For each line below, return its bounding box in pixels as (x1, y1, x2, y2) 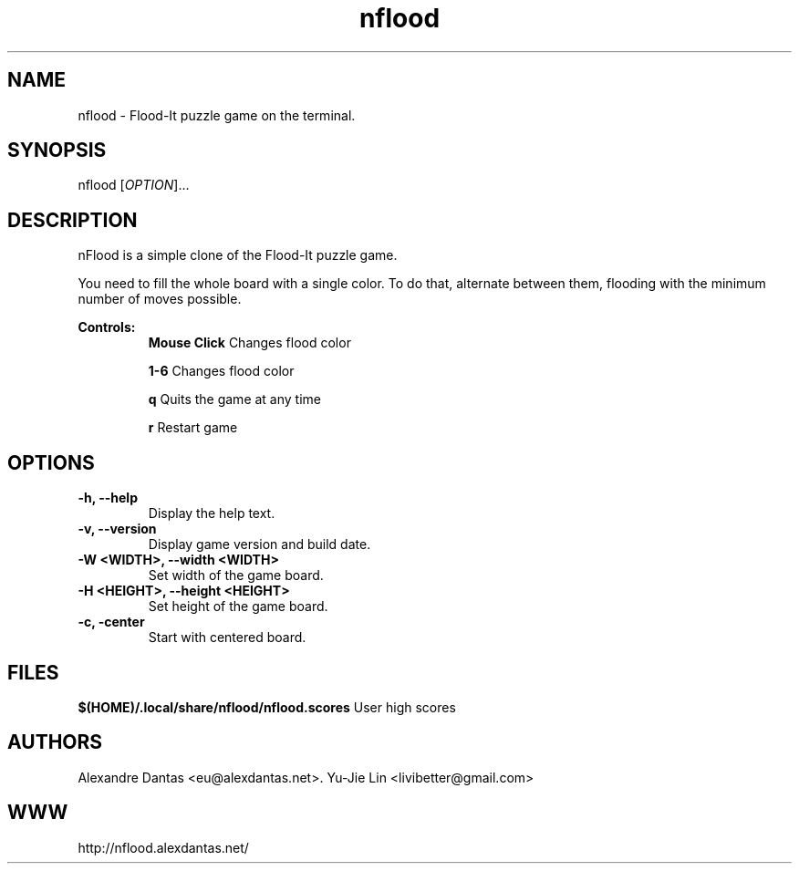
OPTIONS (7, 451, 95, 474)
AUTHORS (7, 731, 103, 754)
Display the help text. (148, 505, 275, 522)
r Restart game (148, 420, 238, 436)
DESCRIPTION (7, 208, 138, 232)
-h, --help (78, 490, 138, 506)
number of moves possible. (78, 291, 242, 307)
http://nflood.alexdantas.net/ (78, 839, 249, 855)
